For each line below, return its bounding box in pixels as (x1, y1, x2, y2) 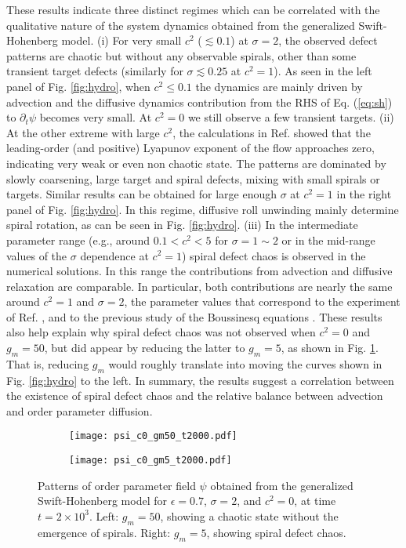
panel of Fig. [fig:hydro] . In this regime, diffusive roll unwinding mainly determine (6, 201, 399, 217)
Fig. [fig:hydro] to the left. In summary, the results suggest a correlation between (6, 372, 394, 388)
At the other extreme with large (6, 124, 160, 140)
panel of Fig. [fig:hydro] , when (6, 78, 150, 94)
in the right (336, 186, 392, 202)
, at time (294, 492, 336, 509)
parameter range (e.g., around (6, 231, 150, 248)
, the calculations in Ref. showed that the (172, 124, 371, 140)
